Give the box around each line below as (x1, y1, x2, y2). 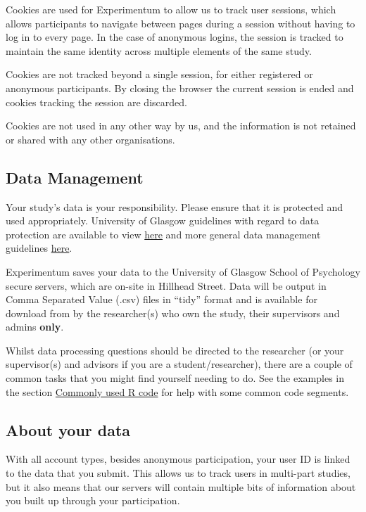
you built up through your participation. (6, 493, 180, 508)
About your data (6, 418, 131, 440)
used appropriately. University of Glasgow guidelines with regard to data (6, 213, 320, 228)
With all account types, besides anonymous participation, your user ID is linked (6, 452, 351, 466)
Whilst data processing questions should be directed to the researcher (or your (6, 343, 344, 357)
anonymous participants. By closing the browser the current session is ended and (6, 80, 354, 95)
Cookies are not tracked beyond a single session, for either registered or (6, 67, 313, 82)
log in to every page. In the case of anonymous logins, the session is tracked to (6, 30, 343, 44)
